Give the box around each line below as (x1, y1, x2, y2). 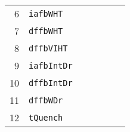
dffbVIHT (29, 43, 68, 53)
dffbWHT (29, 26, 63, 36)
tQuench (29, 112, 63, 122)
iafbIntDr (29, 60, 73, 70)
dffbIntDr (29, 78, 73, 88)
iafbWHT (29, 8, 63, 19)
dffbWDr (29, 95, 63, 105)
